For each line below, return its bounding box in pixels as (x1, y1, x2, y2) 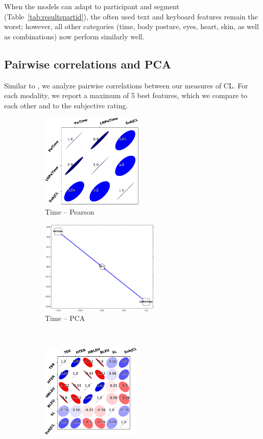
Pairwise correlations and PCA (4, 56, 172, 72)
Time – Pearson (45, 206, 94, 217)
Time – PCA (45, 313, 85, 324)
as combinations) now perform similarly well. (4, 31, 145, 41)
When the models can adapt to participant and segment (4, 1, 180, 11)
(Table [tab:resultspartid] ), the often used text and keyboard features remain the (4, 11, 258, 21)
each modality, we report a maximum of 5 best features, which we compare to (4, 90, 248, 101)
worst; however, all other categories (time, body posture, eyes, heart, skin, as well (4, 21, 259, 32)
